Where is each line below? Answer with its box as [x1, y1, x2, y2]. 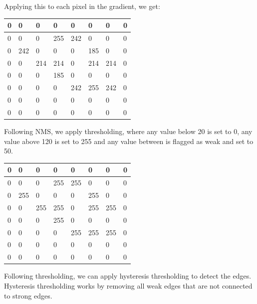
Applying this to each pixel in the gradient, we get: [4, 1, 160, 11]
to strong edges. [4, 290, 52, 301]
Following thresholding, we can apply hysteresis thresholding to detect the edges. [4, 271, 252, 281]
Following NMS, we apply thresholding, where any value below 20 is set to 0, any [4, 126, 253, 137]
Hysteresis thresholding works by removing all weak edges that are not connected [4, 280, 253, 291]
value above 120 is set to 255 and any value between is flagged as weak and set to [4, 136, 254, 146]
